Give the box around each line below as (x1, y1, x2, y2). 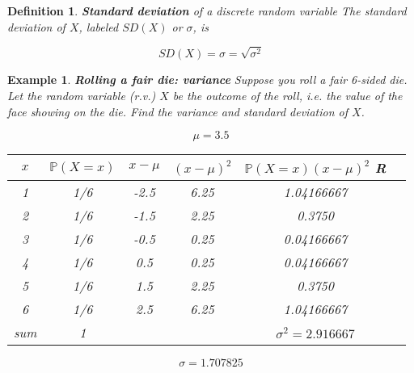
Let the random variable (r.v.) (7, 86, 156, 103)
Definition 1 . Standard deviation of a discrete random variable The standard (7, 2, 407, 19)
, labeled (78, 18, 119, 35)
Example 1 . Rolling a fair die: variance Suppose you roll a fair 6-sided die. (7, 71, 408, 88)
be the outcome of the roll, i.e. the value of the (172, 86, 403, 103)
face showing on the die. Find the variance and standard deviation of (7, 103, 348, 119)
